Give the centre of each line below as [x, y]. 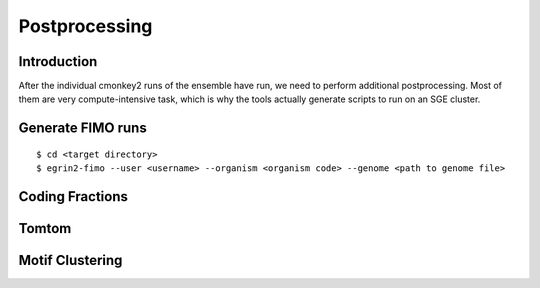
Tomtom [45, 228]
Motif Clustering [70, 260]
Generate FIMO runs [82, 128]
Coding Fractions [73, 196]
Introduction [58, 61]
